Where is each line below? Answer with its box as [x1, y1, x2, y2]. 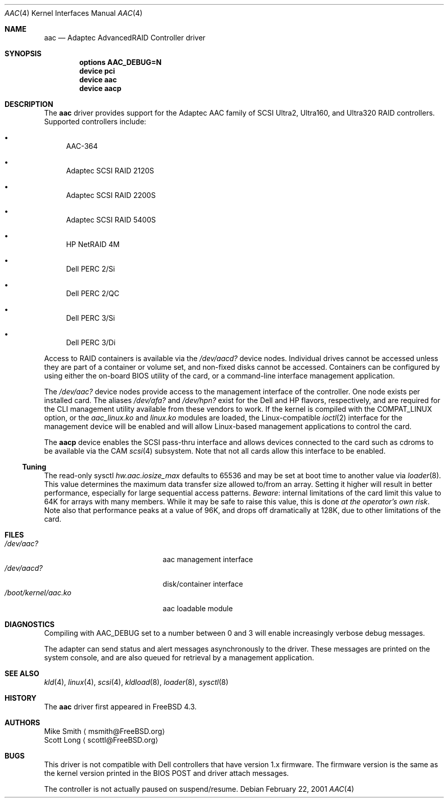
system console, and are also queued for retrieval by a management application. [44, 653, 314, 662]
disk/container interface [162, 580, 243, 588]
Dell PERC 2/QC [66, 289, 120, 298]
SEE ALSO [5, 669, 39, 678]
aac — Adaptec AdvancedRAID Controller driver [44, 33, 206, 42]
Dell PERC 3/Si [66, 314, 115, 322]
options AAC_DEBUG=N [79, 58, 162, 66]
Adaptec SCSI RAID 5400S [66, 215, 156, 224]
